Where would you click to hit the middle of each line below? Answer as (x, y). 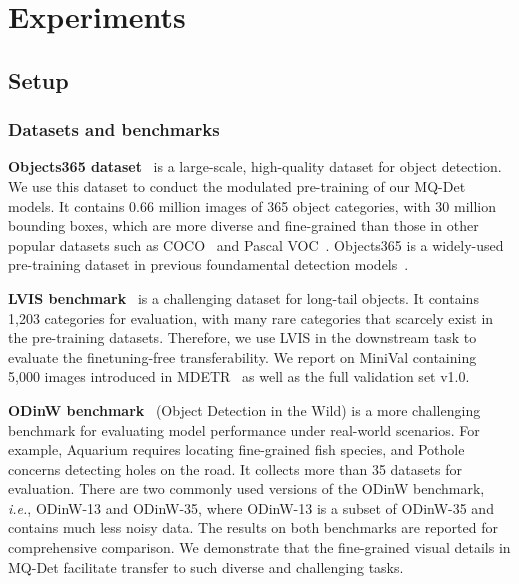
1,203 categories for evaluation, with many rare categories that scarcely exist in (251, 317)
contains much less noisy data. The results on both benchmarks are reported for (253, 527)
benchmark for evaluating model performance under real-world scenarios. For (244, 429)
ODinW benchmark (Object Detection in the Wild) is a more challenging (244, 409)
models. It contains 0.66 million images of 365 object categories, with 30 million (252, 205)
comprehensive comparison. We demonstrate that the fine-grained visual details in (259, 547)
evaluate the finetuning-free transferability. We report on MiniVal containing (242, 356)
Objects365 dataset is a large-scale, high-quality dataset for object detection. (255, 166)
